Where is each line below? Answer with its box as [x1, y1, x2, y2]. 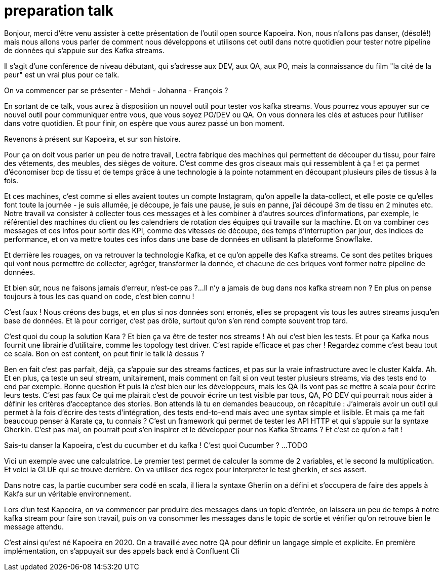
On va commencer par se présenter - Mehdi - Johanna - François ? [4, 86, 228, 95]
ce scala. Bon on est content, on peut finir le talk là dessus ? [4, 349, 205, 358]
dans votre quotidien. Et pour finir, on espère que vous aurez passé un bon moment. [4, 118, 285, 128]
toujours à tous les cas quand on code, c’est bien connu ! [4, 292, 194, 301]
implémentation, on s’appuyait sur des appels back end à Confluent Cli [4, 546, 239, 555]
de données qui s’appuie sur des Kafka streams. [4, 46, 165, 55]
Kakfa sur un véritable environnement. [4, 489, 132, 498]
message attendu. [4, 522, 64, 531]
